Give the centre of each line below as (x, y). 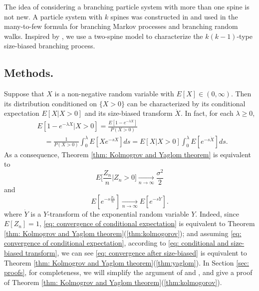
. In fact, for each (207, 113)
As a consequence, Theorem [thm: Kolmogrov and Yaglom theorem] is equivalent (128, 154)
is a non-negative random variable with (114, 94)
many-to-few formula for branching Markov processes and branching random (121, 26)
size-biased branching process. (50, 46)
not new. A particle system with (53, 16)
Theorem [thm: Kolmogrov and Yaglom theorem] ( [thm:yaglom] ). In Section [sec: (127, 262)
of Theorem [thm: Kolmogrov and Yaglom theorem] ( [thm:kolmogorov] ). (113, 282)
